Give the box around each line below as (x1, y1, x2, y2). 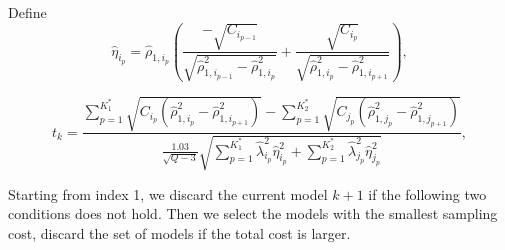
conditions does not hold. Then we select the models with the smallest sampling (8, 203, 498, 224)
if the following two (368, 183, 487, 204)
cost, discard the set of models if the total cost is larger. (8, 222, 351, 243)
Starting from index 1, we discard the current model (8, 183, 328, 204)
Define (8, 2, 47, 22)
